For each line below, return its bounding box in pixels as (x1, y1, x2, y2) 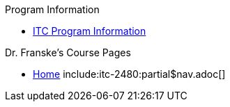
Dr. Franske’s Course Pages (5, 47, 131, 58)
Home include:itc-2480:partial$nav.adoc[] (33, 68, 226, 80)
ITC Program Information (33, 25, 146, 37)
